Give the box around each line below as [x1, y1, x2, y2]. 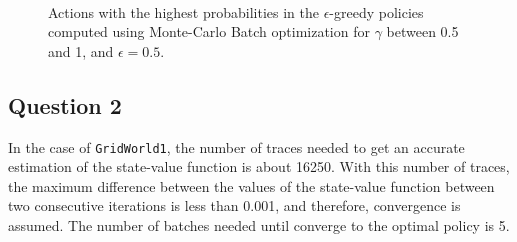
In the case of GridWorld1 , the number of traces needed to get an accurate [8, 136, 465, 157]
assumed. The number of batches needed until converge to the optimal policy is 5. [8, 215, 510, 236]
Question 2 [8, 89, 122, 120]
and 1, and [48, 40, 114, 61]
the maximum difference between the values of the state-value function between [8, 175, 495, 196]
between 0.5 [386, 21, 459, 42]
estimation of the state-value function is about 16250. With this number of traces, [8, 156, 510, 177]
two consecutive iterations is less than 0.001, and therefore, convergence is [8, 195, 461, 216]
